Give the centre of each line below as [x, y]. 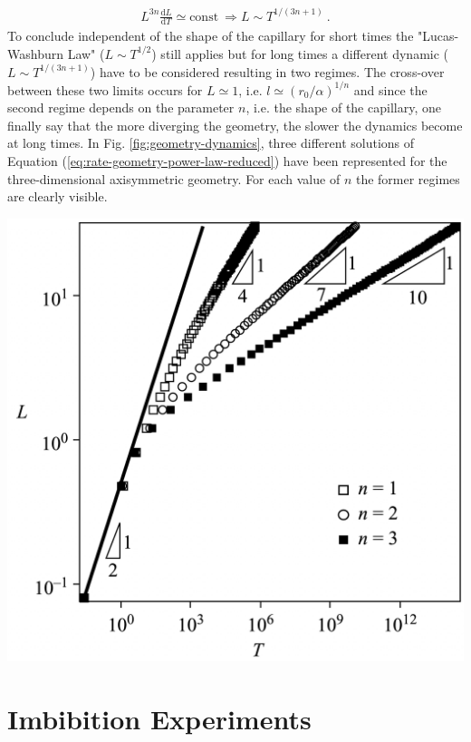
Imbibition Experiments [159, 718]
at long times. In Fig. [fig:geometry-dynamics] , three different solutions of [211, 143]
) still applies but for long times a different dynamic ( [300, 53]
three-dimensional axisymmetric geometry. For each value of [174, 178]
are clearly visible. [58, 196]
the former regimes [408, 178]
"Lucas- [438, 36]
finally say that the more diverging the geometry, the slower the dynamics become [235, 125]
